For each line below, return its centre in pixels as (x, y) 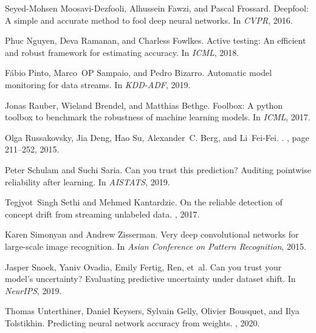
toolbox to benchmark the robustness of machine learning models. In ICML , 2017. (158, 117)
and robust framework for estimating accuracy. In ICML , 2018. (122, 52)
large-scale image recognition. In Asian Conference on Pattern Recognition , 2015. (156, 246)
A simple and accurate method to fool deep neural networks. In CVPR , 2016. (149, 20)
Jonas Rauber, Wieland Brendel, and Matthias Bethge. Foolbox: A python (144, 105)
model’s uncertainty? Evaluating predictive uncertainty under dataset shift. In (150, 279)
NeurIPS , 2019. (33, 290)
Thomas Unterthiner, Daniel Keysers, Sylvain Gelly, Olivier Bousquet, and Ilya (152, 311)
